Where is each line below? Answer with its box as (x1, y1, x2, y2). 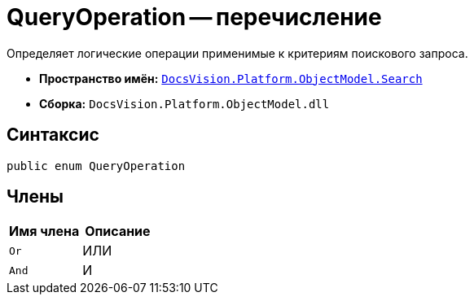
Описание (85, 223, 151, 240)
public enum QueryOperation (7, 159, 186, 172)
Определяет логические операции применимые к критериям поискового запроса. (7, 46, 468, 60)
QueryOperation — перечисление (7, 3, 382, 31)
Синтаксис (7, 124, 99, 146)
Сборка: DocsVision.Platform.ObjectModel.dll (39, 96, 330, 111)
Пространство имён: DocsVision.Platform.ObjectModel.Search (39, 71, 423, 85)
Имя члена (9, 223, 80, 240)
